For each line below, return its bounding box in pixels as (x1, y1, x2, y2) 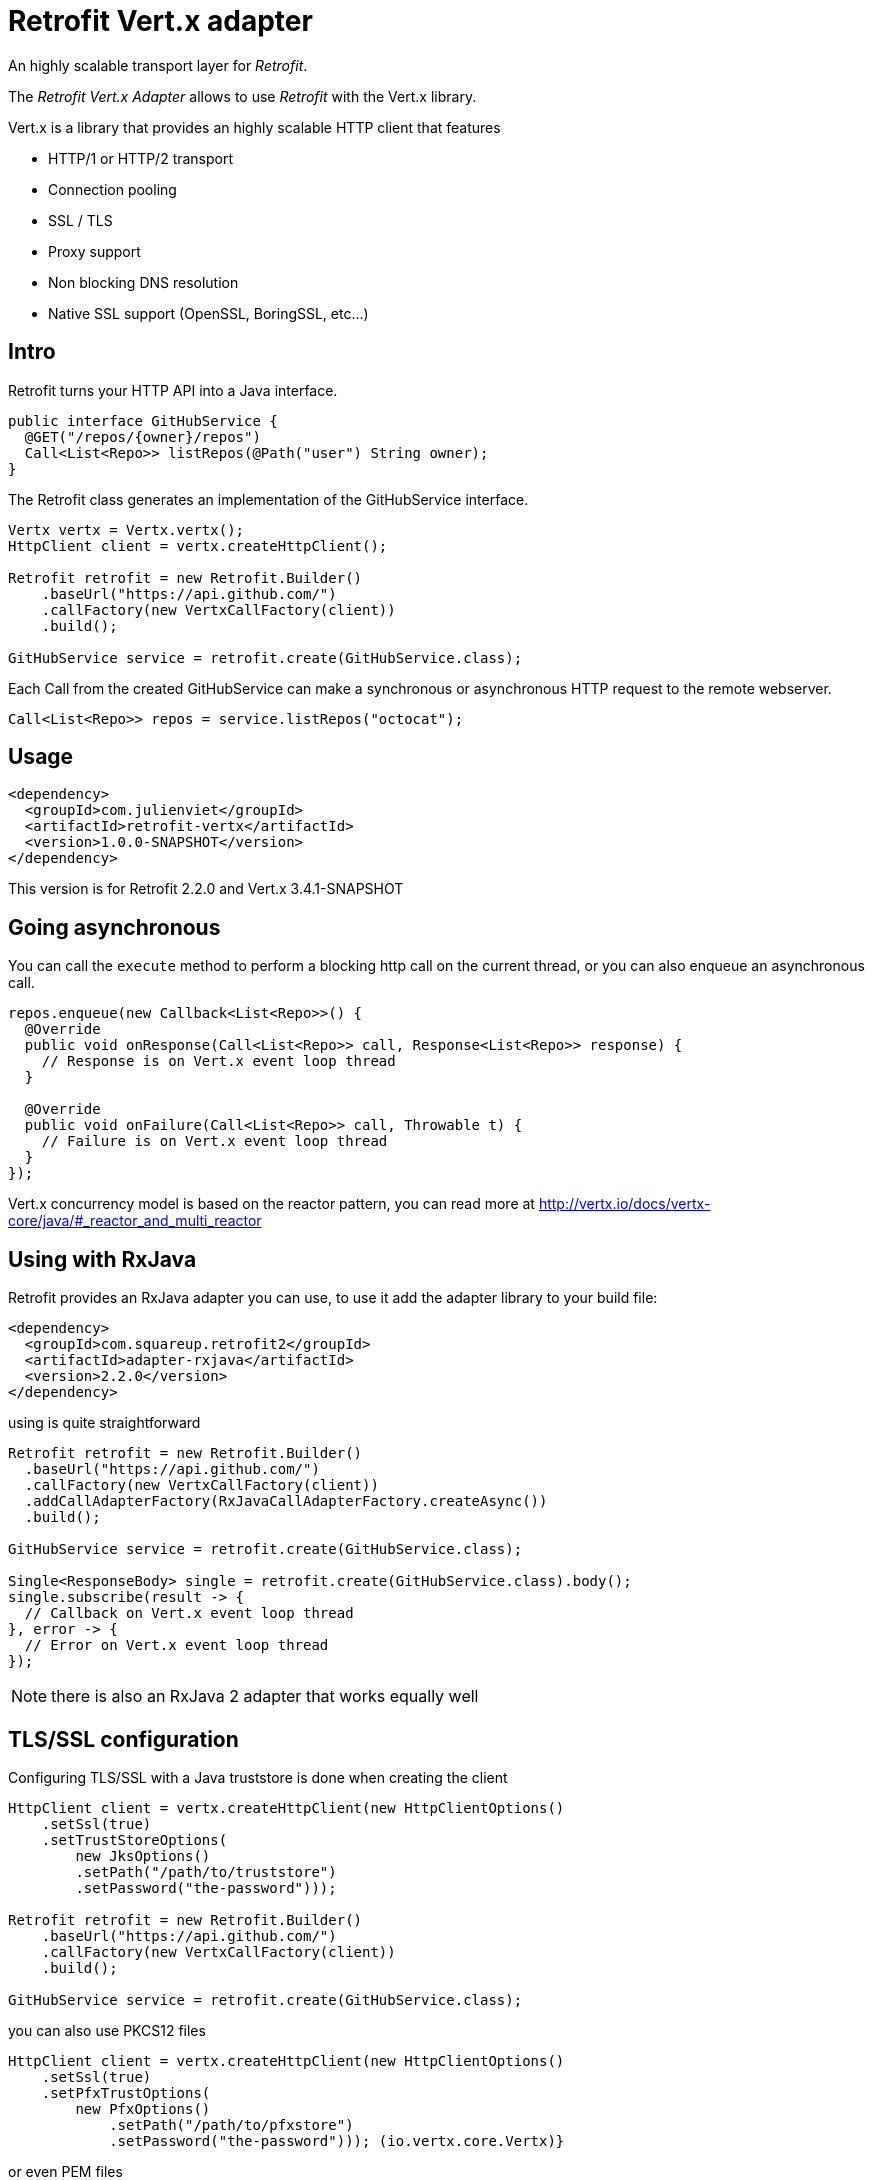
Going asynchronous (8, 914, 221, 940)
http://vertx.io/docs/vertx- (538, 1195, 711, 1213)
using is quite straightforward (8, 1414, 201, 1432)
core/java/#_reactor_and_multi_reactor (8, 1212, 262, 1230)
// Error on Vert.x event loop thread (24, 1637, 329, 1654)
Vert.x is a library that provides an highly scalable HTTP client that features (8, 118, 501, 136)
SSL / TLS (48, 211, 113, 229)
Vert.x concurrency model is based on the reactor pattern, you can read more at (8, 1195, 535, 1213)
